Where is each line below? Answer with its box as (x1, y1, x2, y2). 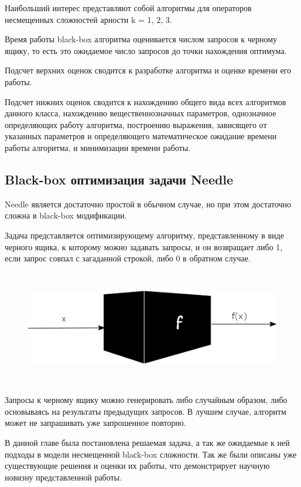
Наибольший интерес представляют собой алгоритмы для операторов (5, 2, 252, 14)
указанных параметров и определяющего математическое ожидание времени (5, 130, 277, 142)
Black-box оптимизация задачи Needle (5, 170, 234, 188)
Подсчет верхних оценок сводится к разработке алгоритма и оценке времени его (5, 64, 292, 76)
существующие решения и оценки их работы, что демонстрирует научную (5, 459, 270, 472)
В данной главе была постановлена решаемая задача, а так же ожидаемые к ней (5, 436, 290, 449)
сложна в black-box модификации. (5, 209, 127, 221)
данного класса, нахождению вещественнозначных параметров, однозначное (5, 107, 276, 119)
